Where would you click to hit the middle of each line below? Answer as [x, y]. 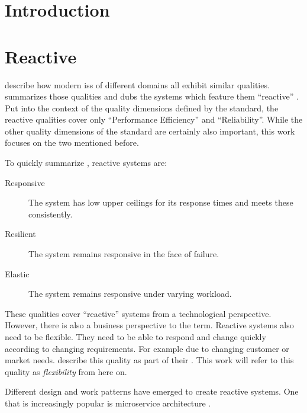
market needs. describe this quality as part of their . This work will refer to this [149, 360]
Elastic [17, 273]
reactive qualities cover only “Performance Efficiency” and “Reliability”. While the [154, 119]
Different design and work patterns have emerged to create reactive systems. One [152, 391]
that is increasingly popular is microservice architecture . [108, 403]
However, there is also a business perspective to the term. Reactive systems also [149, 325]
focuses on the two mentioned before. [72, 143]
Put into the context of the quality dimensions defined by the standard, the [142, 108]
